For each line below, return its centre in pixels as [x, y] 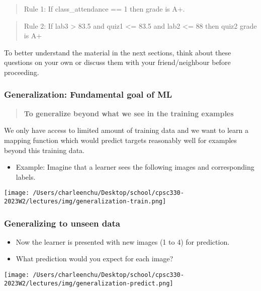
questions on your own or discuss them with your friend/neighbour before [117, 62]
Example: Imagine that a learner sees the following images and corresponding [135, 167]
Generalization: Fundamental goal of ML [88, 94]
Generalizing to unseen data [62, 223]
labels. [26, 176]
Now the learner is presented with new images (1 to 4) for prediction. [123, 241]
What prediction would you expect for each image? [95, 259]
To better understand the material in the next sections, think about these [118, 52]
